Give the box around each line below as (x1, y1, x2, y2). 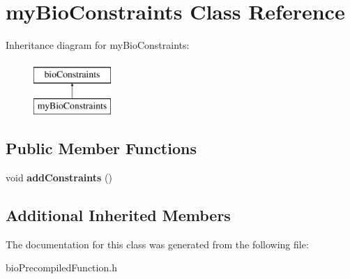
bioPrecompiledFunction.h (6, 260, 117, 275)
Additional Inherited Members (6, 204, 231, 226)
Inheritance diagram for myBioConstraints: (6, 38, 190, 52)
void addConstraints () (6, 170, 112, 185)
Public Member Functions (6, 137, 197, 159)
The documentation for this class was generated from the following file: (6, 236, 309, 251)
